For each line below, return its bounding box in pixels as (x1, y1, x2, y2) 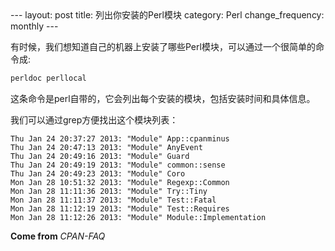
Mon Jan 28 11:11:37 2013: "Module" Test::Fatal (10, 195, 217, 205)
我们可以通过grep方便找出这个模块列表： (10, 113, 179, 126)
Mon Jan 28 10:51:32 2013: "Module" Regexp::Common (10, 177, 230, 187)
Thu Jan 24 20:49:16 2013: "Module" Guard (10, 151, 190, 161)
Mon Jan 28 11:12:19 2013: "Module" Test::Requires (10, 203, 230, 214)
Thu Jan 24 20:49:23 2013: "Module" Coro (10, 168, 186, 179)
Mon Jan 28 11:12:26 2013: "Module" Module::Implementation (10, 212, 267, 222)
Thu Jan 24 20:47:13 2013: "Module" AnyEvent (10, 142, 203, 152)
